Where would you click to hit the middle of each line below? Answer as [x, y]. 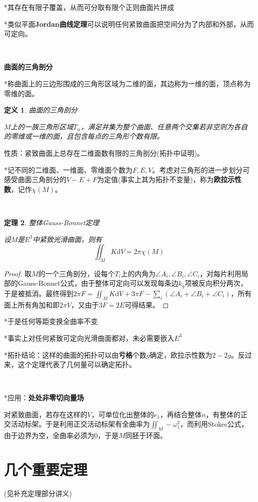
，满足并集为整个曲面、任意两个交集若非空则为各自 [164, 126]
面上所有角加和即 [32, 304]
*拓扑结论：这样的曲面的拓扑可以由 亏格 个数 [75, 354]
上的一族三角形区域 [42, 126]
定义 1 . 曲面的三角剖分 [41, 110]
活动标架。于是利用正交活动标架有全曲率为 [80, 424]
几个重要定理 [46, 470]
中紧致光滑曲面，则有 [67, 239]
